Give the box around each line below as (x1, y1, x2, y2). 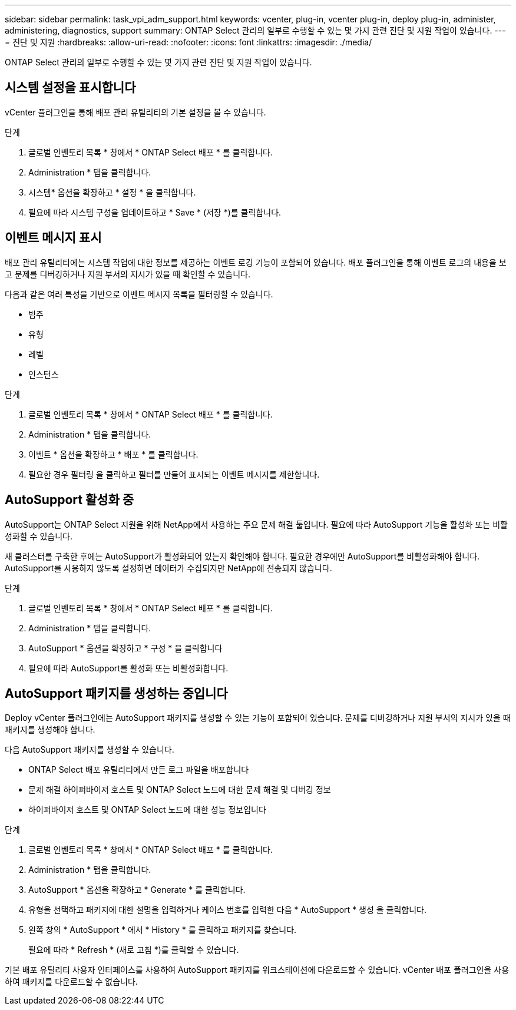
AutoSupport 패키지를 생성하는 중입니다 (5, 686, 228, 701)
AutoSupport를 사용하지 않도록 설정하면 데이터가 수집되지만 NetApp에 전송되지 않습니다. (5, 562, 332, 573)
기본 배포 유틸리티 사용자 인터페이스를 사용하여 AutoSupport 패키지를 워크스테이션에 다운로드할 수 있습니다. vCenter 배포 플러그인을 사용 (5, 965, 510, 975)
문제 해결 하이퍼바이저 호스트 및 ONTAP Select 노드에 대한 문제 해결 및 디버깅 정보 (28, 784, 331, 795)
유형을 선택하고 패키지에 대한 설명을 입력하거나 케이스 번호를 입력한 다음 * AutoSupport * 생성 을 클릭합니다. (28, 905, 426, 915)
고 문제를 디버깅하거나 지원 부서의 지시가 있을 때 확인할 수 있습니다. (5, 269, 250, 279)
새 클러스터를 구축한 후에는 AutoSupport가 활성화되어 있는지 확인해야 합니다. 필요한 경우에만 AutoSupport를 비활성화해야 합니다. (5, 551, 480, 561)
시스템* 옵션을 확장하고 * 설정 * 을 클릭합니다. (28, 187, 196, 197)
